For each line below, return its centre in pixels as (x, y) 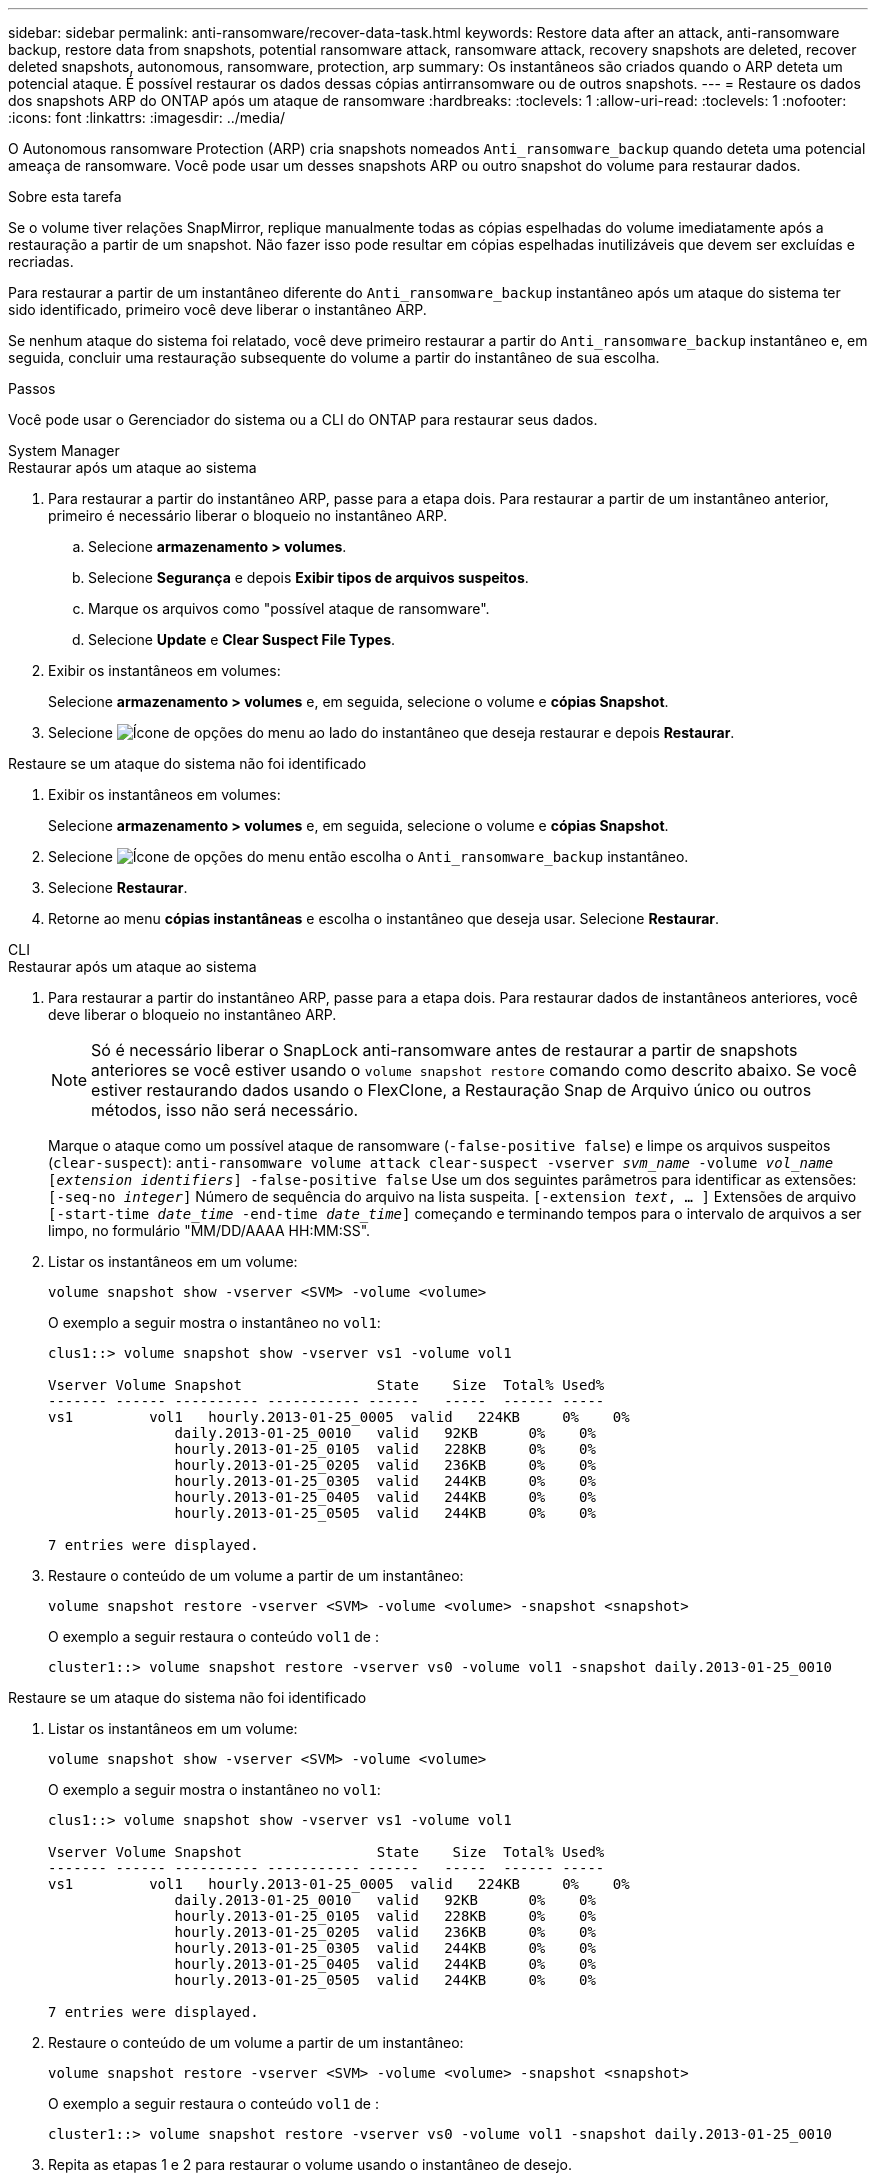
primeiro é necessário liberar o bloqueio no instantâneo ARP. (248, 515)
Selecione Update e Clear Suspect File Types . (242, 639)
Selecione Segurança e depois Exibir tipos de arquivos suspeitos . (308, 577)
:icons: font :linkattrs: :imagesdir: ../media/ (147, 117)
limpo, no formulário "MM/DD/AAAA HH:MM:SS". (209, 1230)
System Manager (64, 450)
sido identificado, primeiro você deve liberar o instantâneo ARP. (217, 309)
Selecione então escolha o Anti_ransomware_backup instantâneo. (368, 856)
